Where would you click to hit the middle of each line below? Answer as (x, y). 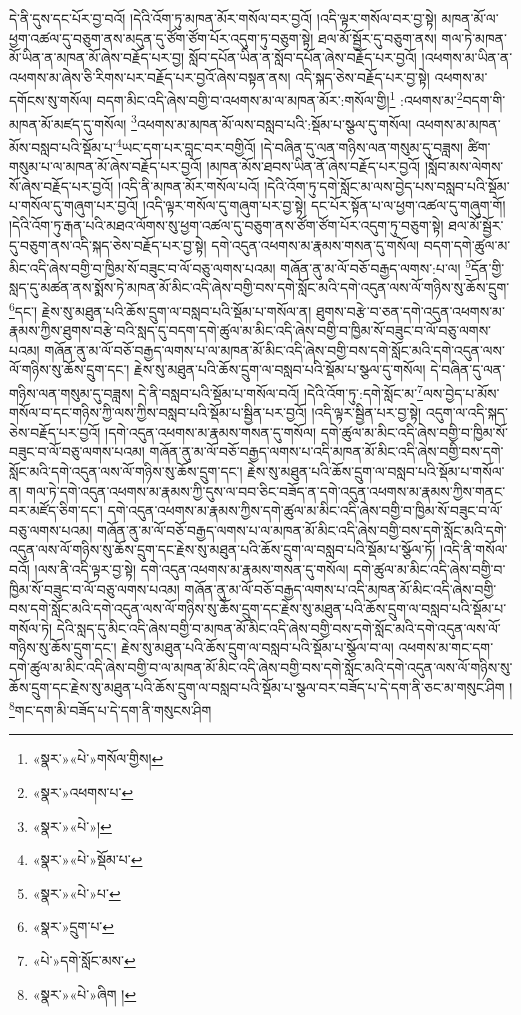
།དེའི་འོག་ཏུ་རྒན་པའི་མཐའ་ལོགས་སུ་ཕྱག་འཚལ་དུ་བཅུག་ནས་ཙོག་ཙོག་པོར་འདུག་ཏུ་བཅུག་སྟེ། (226, 224)
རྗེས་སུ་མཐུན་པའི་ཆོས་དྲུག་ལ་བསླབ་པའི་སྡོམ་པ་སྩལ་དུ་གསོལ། (280, 369)
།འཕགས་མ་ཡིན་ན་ (467, 57)
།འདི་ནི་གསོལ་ (474, 549)
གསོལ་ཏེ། (31, 627)
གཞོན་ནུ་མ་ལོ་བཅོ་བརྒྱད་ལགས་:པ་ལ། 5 (375, 266)
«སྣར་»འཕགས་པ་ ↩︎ (83, 791)
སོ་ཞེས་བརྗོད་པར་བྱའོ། (61, 185)
